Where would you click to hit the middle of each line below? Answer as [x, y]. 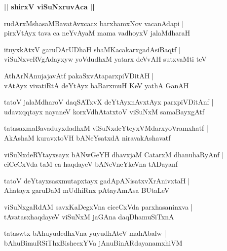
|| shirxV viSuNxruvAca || [49, 6]
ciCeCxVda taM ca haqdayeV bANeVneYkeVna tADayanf [91, 164]
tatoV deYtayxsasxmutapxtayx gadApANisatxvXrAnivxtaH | [97, 180]
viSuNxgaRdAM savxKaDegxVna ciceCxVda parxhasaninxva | [98, 206]
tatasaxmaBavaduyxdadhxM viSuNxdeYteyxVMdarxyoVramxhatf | [106, 128]
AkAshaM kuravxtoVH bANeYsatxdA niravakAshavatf [87, 137]
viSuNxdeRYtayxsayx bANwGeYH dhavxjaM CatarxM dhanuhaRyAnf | [114, 154]
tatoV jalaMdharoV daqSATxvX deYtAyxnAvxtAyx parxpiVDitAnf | [109, 102]
